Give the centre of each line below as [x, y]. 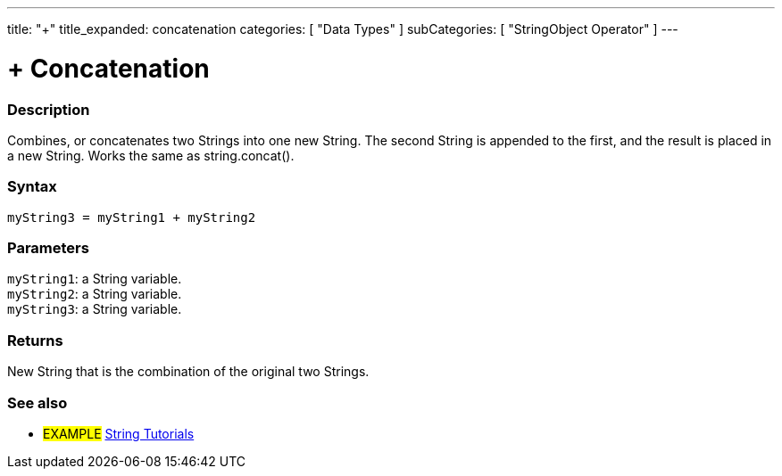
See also [37, 402]
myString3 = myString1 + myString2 [132, 217]
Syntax [32, 187]
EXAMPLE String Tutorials [119, 433]
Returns [35, 340]
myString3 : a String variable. [95, 309]
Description [49, 109]
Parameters [48, 248]
